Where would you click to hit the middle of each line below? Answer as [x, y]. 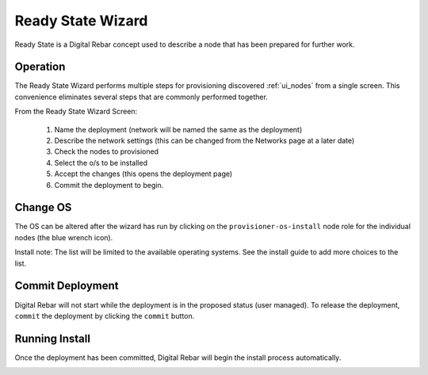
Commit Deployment [67, 286]
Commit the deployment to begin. [109, 185]
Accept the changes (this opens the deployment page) [143, 174]
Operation [40, 67]
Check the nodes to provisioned [106, 151]
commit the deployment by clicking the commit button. [105, 316]
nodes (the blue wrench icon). [64, 237]
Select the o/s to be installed [101, 163]
